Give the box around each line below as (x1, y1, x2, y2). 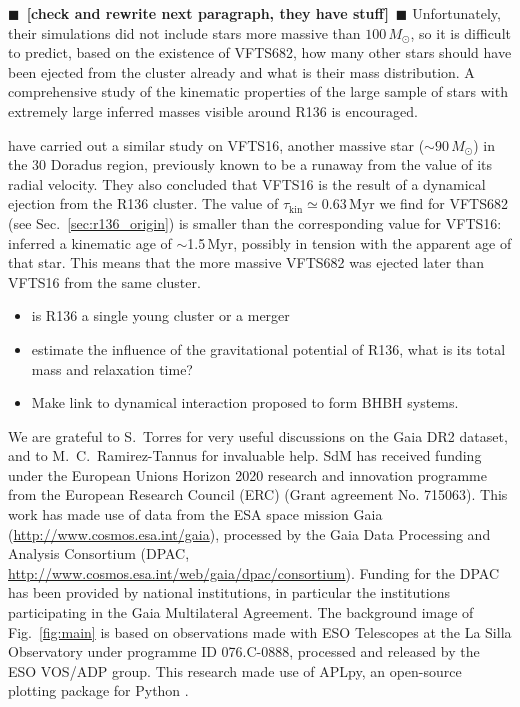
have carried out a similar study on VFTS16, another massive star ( (8, 134, 425, 155)
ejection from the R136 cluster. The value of (8, 193, 279, 214)
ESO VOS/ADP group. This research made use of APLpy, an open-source (8, 660, 462, 681)
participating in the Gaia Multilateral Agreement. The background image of (8, 602, 474, 623)
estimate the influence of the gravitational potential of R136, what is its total (31, 338, 506, 359)
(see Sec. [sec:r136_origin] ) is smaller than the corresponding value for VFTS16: (8, 212, 502, 233)
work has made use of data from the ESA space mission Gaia (8, 504, 383, 525)
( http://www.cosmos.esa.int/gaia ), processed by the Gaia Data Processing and (8, 523, 491, 544)
